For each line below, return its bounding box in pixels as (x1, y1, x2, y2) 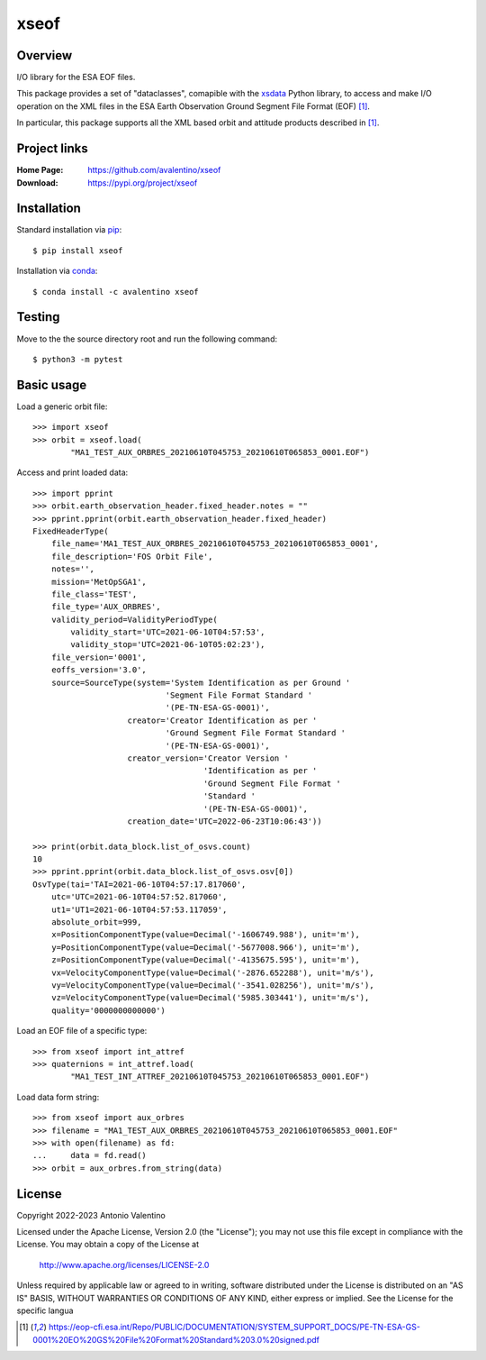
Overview (16, 48, 73, 63)
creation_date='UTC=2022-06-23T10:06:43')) (127, 816, 323, 826)
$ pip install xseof (32, 245, 123, 256)
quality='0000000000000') (50, 1005, 166, 1016)
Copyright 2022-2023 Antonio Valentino (16, 1209, 166, 1220)
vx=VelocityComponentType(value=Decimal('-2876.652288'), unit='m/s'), (50, 967, 374, 978)
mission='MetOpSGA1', (50, 577, 148, 587)
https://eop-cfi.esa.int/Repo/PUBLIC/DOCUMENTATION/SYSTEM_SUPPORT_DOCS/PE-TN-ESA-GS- (48, 1321, 420, 1333)
